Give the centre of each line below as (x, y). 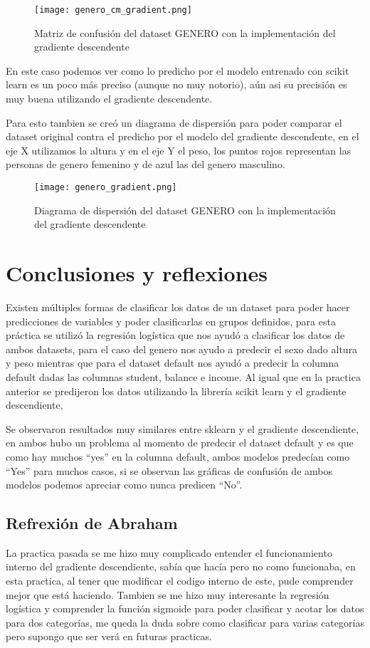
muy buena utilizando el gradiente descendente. (109, 99)
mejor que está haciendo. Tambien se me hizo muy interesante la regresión (168, 594)
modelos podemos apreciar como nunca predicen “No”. (124, 485)
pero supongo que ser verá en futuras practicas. (109, 636)
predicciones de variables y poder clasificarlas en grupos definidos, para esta (171, 321)
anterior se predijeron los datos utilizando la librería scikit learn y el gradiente (176, 391)
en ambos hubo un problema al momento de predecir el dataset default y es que (180, 443)
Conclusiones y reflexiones (137, 273)
